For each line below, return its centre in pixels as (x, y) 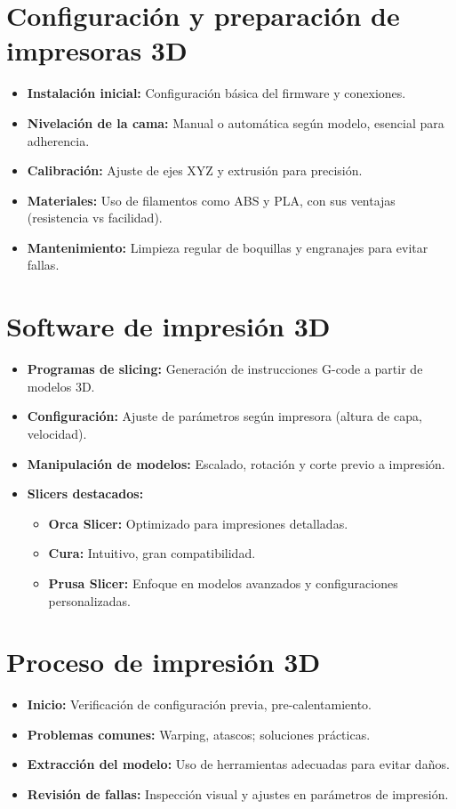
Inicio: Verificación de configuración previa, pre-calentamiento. (200, 704)
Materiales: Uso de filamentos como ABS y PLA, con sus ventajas (211, 200)
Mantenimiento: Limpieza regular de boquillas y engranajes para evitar (228, 247)
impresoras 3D (97, 50)
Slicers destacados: (85, 493)
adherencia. (58, 140)
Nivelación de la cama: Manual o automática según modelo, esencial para (236, 122)
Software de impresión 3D (168, 326)
